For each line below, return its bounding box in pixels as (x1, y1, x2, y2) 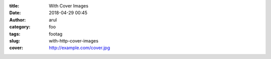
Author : (9, 16, 26, 22)
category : (9, 24, 31, 30)
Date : (9, 10, 21, 16)
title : (9, 3, 20, 8)
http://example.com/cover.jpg (49, 45, 110, 51)
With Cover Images (49, 3, 89, 8)
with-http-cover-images (49, 37, 99, 43)
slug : (9, 37, 20, 43)
